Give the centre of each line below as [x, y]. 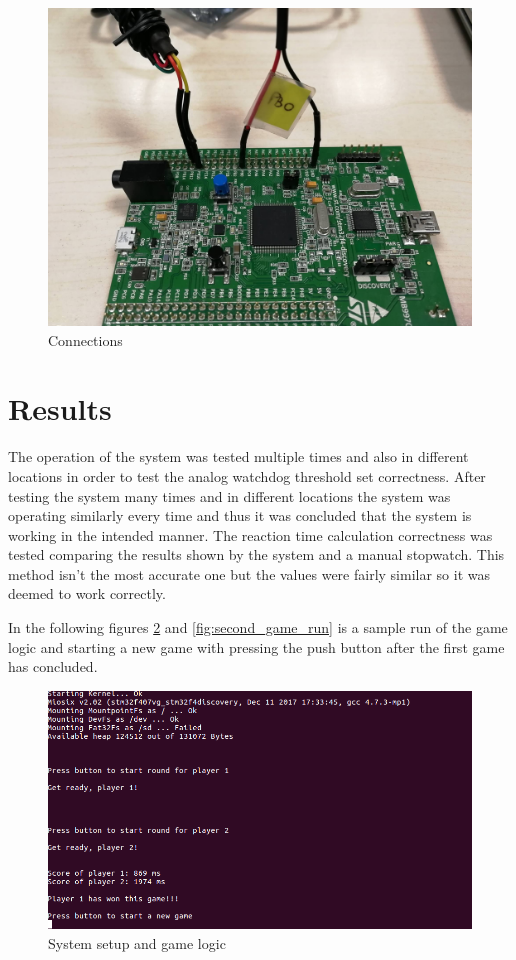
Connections [85, 339]
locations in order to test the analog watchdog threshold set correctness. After [247, 475]
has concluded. [53, 666]
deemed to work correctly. [87, 593]
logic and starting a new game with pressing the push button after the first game [256, 646]
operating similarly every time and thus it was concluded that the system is [240, 515]
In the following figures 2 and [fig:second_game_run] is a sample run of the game [258, 627]
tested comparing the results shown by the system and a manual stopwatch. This [256, 554]
